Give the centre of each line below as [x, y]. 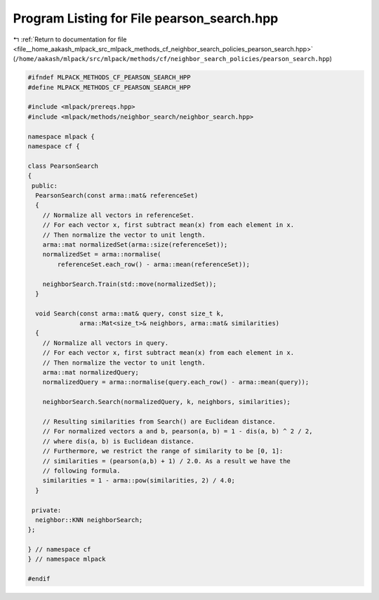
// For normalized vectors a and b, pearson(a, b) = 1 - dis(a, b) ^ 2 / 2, [178, 431]
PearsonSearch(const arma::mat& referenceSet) [117, 196]
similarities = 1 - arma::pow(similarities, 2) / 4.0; [139, 481]
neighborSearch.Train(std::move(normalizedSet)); [129, 284]
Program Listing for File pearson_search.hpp [146, 18]
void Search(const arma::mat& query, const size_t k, [130, 313]
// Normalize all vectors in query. [105, 343]
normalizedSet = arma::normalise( [102, 254]
